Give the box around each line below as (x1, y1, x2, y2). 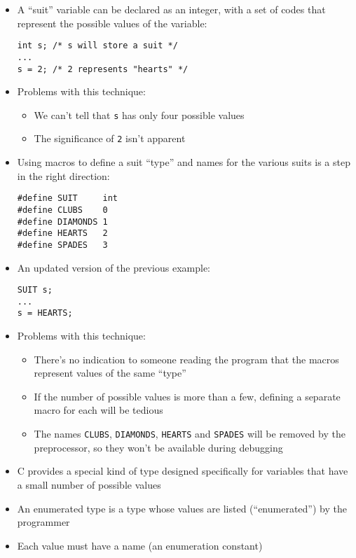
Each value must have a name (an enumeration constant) (17, 538, 263, 552)
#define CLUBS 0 (17, 204, 108, 215)
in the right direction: (17, 168, 110, 183)
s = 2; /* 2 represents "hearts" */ (17, 64, 189, 74)
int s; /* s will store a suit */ (17, 41, 178, 51)
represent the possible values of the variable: (17, 15, 207, 30)
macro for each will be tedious (34, 403, 163, 417)
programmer (17, 515, 70, 529)
